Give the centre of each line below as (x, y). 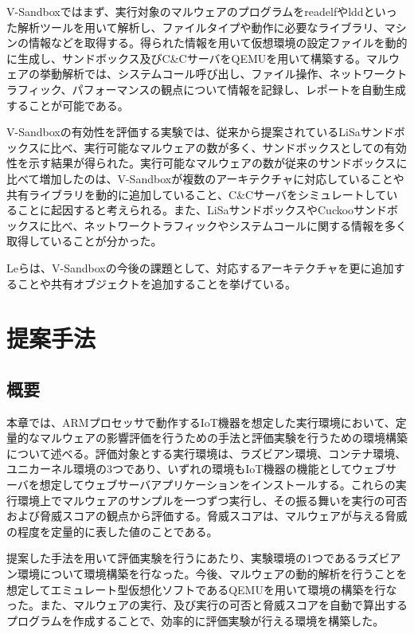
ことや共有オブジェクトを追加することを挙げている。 (156, 283)
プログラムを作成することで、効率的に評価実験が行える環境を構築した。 (195, 620)
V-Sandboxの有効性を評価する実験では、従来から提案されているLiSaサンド (200, 132)
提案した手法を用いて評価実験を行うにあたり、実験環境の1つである (182, 558)
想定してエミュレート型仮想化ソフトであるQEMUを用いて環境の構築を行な (202, 589)
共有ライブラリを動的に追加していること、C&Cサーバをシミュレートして (197, 194)
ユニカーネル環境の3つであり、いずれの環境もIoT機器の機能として (180, 469)
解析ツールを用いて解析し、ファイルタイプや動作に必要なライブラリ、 (201, 27)
